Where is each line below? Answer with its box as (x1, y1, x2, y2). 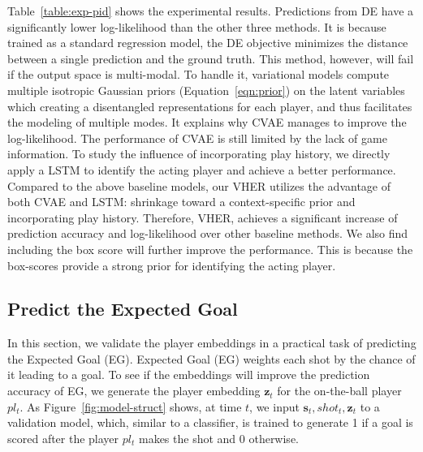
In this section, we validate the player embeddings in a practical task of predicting (7, 334, 417, 351)
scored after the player (7, 429, 119, 446)
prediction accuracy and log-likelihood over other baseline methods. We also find (7, 225, 408, 242)
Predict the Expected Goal (7, 296, 238, 321)
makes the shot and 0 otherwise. (138, 429, 299, 446)
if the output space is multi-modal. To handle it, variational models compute (7, 66, 390, 83)
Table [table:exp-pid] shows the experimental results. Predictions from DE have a (7, 2, 414, 19)
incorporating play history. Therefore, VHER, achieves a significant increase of (7, 209, 398, 226)
